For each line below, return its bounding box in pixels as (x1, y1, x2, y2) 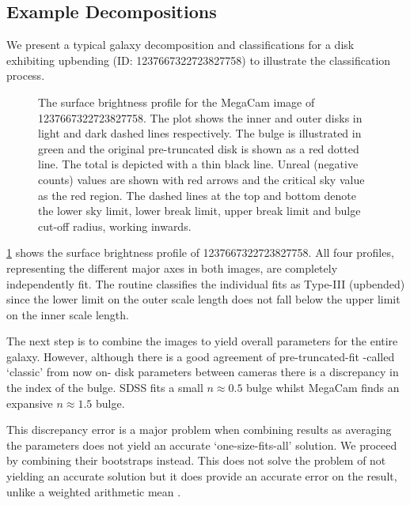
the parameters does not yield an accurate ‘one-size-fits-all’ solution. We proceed (6, 436, 397, 453)
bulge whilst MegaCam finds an (246, 379, 400, 396)
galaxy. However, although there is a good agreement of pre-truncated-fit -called (6, 348, 395, 364)
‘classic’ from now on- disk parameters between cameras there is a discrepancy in (6, 364, 399, 380)
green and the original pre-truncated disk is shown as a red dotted (38, 140, 359, 156)
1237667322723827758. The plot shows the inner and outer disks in (38, 109, 363, 126)
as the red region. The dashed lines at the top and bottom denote (38, 187, 357, 203)
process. (6, 67, 45, 84)
